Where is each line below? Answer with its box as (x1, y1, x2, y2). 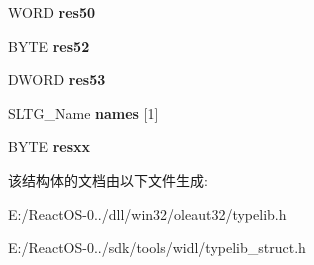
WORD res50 (8, 2, 96, 22)
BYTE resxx (8, 136, 91, 157)
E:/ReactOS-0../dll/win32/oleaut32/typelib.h (8, 203, 287, 224)
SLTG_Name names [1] (8, 102, 159, 123)
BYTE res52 (8, 35, 90, 56)
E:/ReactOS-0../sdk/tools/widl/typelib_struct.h (8, 237, 306, 258)
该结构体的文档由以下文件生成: (8, 169, 208, 190)
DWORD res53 (8, 69, 106, 90)
